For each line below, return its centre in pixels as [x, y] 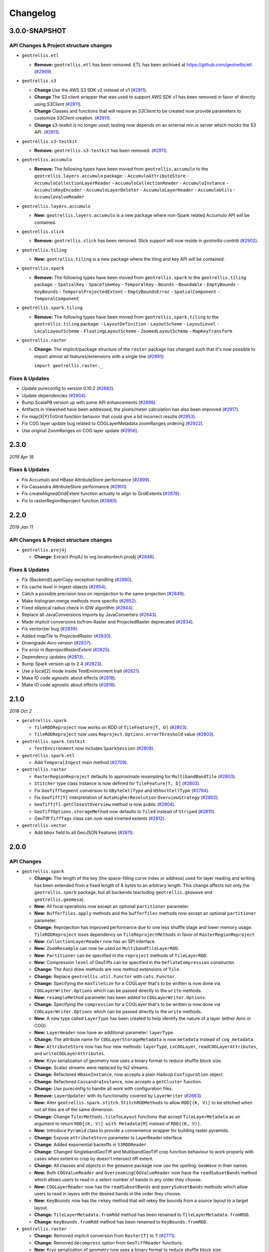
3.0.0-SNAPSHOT [38, 31]
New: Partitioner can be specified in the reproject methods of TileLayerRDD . [121, 955]
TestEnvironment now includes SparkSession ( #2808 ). [94, 748]
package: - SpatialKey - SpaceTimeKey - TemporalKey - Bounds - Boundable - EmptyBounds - [137, 284]
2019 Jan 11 [21, 527]
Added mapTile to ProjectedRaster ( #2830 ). [67, 636]
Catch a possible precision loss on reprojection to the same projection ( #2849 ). [103, 594]
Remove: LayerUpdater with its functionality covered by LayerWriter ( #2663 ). [118, 1095]
